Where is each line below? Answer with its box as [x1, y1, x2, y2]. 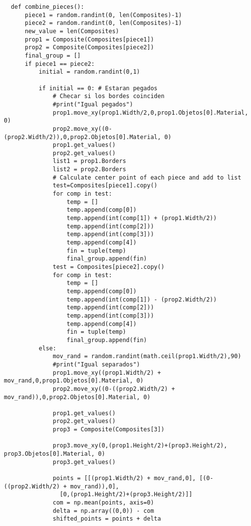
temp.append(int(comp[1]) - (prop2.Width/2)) [66, 296, 217, 303]
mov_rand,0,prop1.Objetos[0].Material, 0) [4, 377, 144, 384]
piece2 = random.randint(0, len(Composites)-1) [24, 20, 182, 27]
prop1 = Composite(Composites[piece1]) [24, 36, 154, 43]
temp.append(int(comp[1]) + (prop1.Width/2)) [66, 215, 217, 222]
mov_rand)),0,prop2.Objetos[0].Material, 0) [4, 393, 151, 401]
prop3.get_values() [53, 458, 116, 465]
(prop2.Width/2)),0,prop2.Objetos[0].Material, [4, 133, 161, 141]
